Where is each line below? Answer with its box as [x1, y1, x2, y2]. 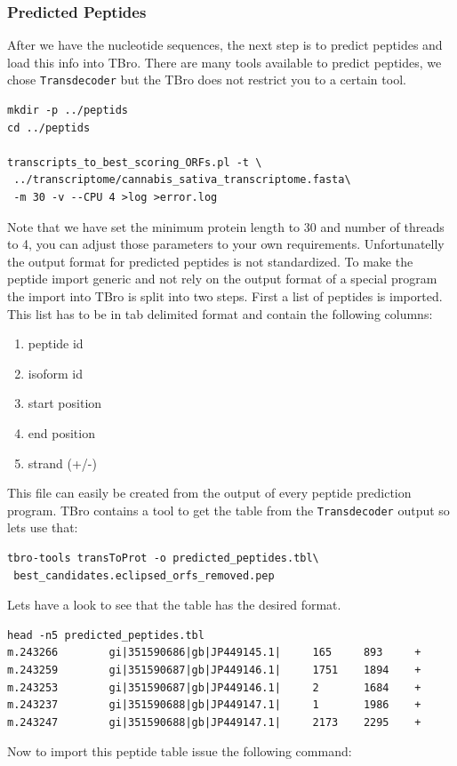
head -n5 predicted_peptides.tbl [7, 628, 204, 642]
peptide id [28, 334, 84, 353]
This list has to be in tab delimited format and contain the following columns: [7, 304, 433, 323]
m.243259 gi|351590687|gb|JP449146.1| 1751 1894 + [7, 663, 421, 676]
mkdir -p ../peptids [7, 104, 129, 117]
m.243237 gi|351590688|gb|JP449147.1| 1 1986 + [7, 698, 421, 712]
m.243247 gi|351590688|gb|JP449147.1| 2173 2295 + [7, 715, 421, 729]
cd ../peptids [7, 121, 91, 134]
